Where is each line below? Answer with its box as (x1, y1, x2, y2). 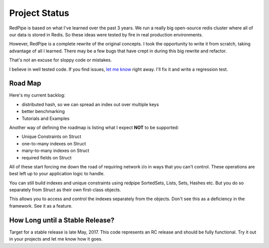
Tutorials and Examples (21, 115, 70, 122)
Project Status (9, 7, 70, 18)
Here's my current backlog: (9, 92, 66, 98)
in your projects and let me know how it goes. (9, 236, 103, 242)
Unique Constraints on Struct (21, 133, 82, 139)
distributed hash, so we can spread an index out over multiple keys (21, 101, 159, 107)
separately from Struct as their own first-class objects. (9, 187, 122, 193)
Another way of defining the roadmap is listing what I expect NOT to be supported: (9, 124, 179, 130)
